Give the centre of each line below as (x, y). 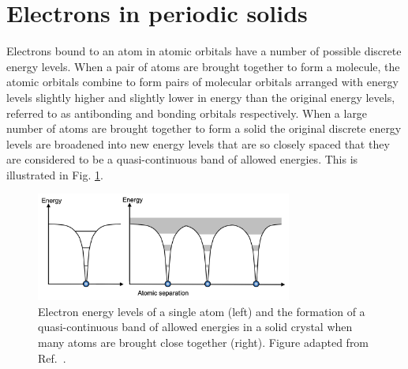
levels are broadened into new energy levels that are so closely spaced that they (198, 143)
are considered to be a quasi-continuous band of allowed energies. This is (182, 159)
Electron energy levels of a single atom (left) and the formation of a (202, 311)
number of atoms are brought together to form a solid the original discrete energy (204, 128)
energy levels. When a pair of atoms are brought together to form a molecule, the (203, 66)
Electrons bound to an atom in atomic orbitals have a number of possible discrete (204, 51)
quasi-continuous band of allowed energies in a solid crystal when (195, 327)
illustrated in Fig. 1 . (55, 174)
